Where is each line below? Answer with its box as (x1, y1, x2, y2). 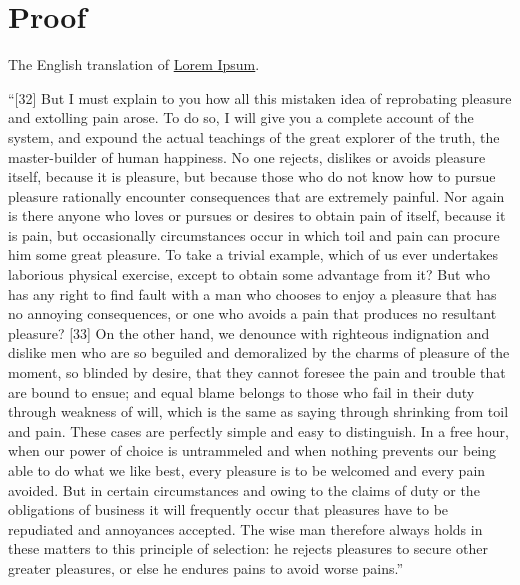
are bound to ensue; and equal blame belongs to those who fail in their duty (8, 381, 475, 402)
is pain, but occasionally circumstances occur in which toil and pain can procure (8, 224, 500, 245)
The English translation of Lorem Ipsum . (8, 54, 260, 75)
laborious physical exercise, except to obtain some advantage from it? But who (8, 264, 491, 285)
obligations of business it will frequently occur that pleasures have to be (8, 499, 449, 520)
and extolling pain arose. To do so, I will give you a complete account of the (8, 107, 474, 128)
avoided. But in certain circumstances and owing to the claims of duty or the (8, 479, 480, 500)
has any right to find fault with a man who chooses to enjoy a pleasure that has (8, 283, 497, 304)
